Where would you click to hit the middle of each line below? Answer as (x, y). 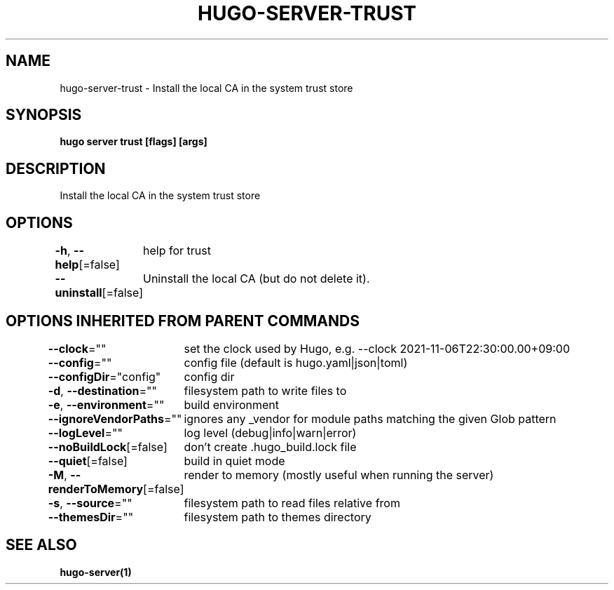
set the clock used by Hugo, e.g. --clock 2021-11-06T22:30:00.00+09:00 (377, 348)
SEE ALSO (41, 545)
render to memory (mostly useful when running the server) (339, 475)
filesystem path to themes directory (278, 517)
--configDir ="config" (104, 376)
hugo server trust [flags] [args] (134, 142)
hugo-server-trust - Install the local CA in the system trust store (206, 88)
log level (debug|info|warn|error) (270, 433)
